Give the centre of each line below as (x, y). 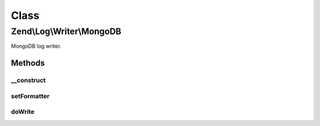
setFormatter (30, 96)
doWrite (23, 112)
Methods (28, 63)
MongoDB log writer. (36, 46)
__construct (28, 80)
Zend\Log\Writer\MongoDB (66, 31)
